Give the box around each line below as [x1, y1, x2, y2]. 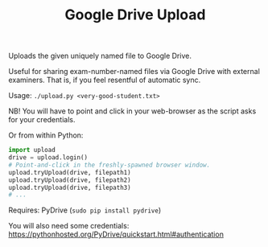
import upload [8, 146, 56, 154]
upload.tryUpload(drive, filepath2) [8, 175, 131, 184]
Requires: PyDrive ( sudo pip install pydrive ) [8, 205, 162, 215]
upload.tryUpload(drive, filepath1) [8, 168, 131, 176]
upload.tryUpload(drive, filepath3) [8, 183, 131, 191]
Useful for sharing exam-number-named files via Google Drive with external [8, 67, 260, 76]
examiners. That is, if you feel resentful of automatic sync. [8, 75, 201, 85]
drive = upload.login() [8, 154, 89, 162]
